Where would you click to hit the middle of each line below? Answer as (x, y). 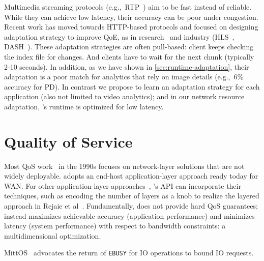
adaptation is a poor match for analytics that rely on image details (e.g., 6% (124, 77)
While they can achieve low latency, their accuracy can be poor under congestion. (131, 17)
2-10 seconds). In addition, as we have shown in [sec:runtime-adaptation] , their (127, 66)
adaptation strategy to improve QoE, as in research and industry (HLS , (119, 36)
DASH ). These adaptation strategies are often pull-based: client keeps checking (129, 47)
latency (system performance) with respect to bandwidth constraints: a (115, 226)
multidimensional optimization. (53, 235)
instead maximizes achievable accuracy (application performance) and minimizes (129, 215)
